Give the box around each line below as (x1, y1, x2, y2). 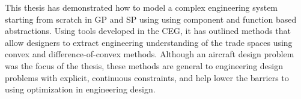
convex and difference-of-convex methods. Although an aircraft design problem (5, 48, 294, 60)
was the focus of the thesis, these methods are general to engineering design (5, 59, 283, 72)
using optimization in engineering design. (5, 83, 156, 95)
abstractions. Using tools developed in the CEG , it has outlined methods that (5, 24, 291, 37)
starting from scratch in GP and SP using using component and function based (5, 13, 297, 25)
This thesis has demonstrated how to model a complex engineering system (5, 1, 278, 13)
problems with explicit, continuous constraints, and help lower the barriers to (5, 71, 289, 83)
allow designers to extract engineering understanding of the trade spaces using (5, 36, 293, 48)
